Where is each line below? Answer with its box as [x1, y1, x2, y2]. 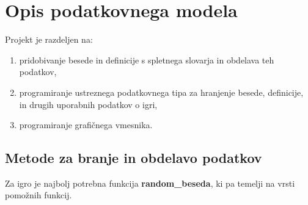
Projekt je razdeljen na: [5, 33, 93, 46]
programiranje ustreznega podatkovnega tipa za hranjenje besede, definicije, [19, 85, 304, 98]
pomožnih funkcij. [5, 189, 72, 201]
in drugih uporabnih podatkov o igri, [19, 98, 158, 110]
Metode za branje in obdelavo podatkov [5, 148, 262, 167]
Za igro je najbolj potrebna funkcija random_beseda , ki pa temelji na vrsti [5, 176, 295, 189]
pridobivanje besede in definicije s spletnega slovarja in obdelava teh [19, 53, 274, 66]
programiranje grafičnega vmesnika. [19, 118, 153, 131]
